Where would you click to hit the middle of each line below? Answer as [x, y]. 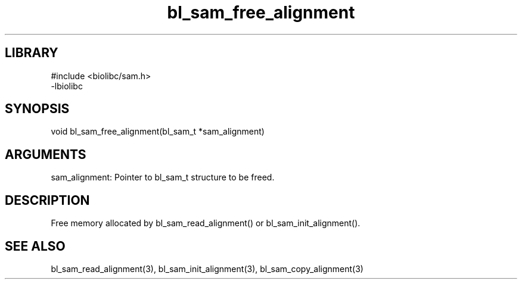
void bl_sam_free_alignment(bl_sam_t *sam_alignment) [158, 132]
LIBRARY [32, 53]
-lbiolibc [67, 86]
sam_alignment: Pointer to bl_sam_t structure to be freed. [163, 177]
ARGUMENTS [46, 154]
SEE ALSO [35, 246]
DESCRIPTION [47, 200]
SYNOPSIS [37, 109]
